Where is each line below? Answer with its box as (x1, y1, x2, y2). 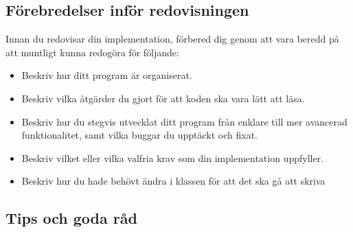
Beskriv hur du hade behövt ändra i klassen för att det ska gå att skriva (21, 174, 326, 188)
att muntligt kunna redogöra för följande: (5, 45, 179, 59)
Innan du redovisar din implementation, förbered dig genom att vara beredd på (5, 32, 339, 46)
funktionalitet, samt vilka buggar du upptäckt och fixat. (21, 128, 258, 142)
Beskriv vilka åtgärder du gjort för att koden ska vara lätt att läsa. (21, 91, 305, 105)
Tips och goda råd (5, 207, 137, 229)
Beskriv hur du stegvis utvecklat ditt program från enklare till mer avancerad (21, 114, 348, 128)
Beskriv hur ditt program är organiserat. (21, 68, 192, 82)
